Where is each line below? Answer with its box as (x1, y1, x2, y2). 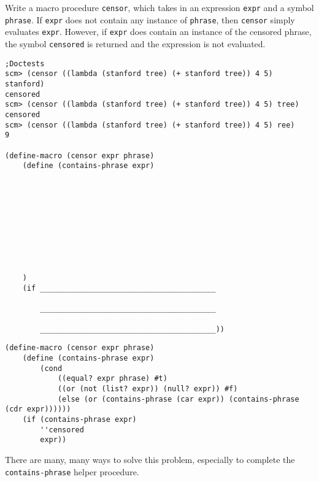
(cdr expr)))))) (5, 405, 71, 414)
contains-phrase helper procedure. (5, 465, 139, 478)
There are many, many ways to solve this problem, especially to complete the (5, 453, 295, 465)
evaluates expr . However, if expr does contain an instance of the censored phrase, (5, 25, 312, 38)
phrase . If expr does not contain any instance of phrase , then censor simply (5, 13, 295, 26)
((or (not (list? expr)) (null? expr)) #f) (57, 384, 238, 393)
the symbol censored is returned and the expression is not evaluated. (5, 37, 266, 50)
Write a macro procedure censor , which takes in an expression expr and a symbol (5, 1, 314, 13)
